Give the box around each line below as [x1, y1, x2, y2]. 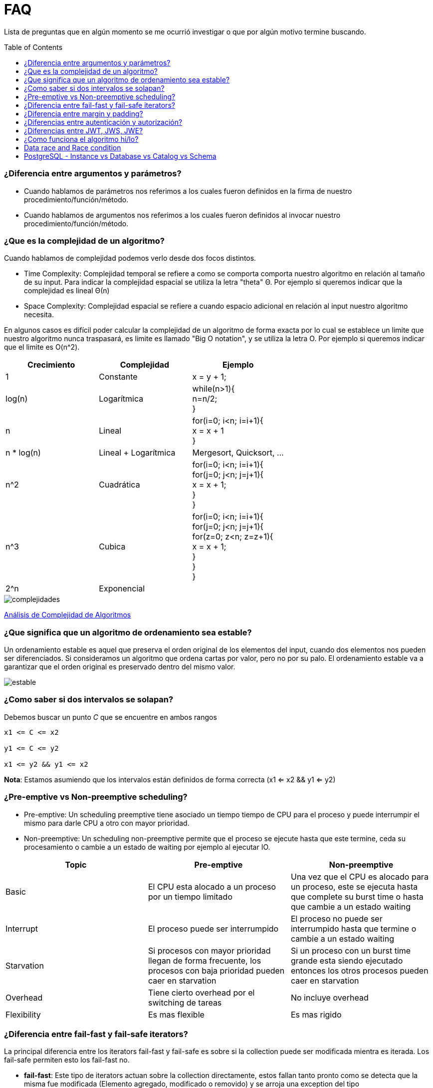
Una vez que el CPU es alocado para [290, 871, 429, 882]
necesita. [24, 310, 54, 319]
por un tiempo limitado [148, 891, 232, 902]
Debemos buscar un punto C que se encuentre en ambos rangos [4, 712, 217, 721]
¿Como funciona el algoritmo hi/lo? [24, 134, 139, 143]
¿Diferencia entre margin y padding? [24, 109, 143, 118]
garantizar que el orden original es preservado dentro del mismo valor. [4, 662, 235, 671]
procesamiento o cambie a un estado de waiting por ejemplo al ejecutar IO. [24, 842, 270, 851]
